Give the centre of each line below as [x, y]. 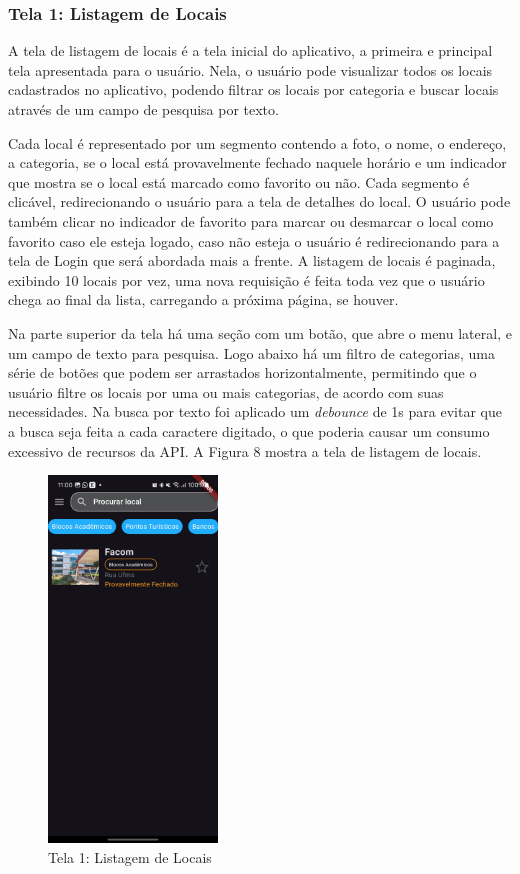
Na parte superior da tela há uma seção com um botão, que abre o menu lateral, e [260, 332]
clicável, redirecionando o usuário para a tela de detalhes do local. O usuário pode [259, 201]
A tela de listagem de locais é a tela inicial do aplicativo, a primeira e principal [250, 50]
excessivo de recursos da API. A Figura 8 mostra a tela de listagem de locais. [245, 450]
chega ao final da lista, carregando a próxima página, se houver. [203, 299]
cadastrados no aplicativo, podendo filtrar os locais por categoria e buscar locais [253, 89]
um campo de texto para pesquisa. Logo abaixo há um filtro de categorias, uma [252, 352]
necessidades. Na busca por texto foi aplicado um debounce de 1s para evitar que [255, 411]
